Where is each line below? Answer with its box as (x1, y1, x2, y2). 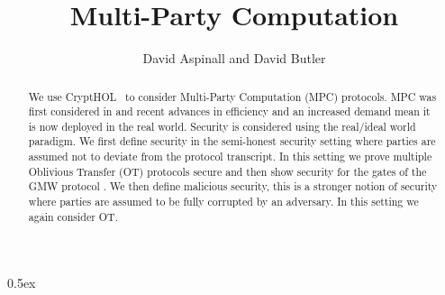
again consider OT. (28, 208, 118, 224)
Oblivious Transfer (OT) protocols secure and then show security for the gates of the (28, 163, 427, 179)
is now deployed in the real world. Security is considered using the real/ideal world (28, 118, 416, 134)
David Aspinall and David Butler (142, 49, 326, 68)
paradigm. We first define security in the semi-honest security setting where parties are (28, 134, 436, 149)
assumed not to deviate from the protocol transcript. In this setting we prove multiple (28, 149, 432, 164)
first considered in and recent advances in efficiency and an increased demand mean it (28, 104, 431, 119)
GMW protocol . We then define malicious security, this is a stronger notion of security (28, 179, 438, 194)
